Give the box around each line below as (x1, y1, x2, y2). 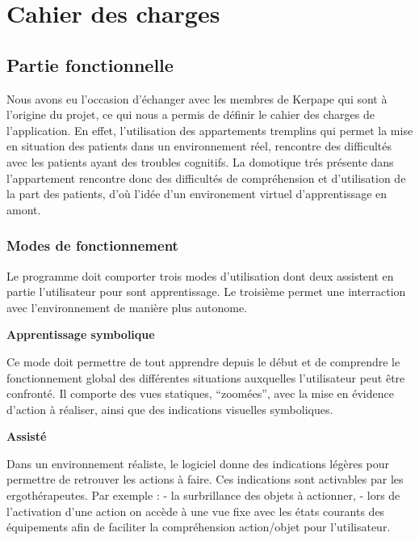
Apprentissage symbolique (6, 326, 155, 343)
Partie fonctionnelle (6, 52, 174, 77)
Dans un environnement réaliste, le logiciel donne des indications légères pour (6, 454, 390, 471)
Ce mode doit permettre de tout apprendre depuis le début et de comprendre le (6, 353, 400, 370)
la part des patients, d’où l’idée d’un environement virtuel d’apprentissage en (6, 185, 388, 202)
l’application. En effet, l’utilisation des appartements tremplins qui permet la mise (6, 121, 413, 138)
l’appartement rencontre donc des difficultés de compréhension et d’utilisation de (6, 169, 406, 186)
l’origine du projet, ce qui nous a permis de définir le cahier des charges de (6, 106, 375, 123)
